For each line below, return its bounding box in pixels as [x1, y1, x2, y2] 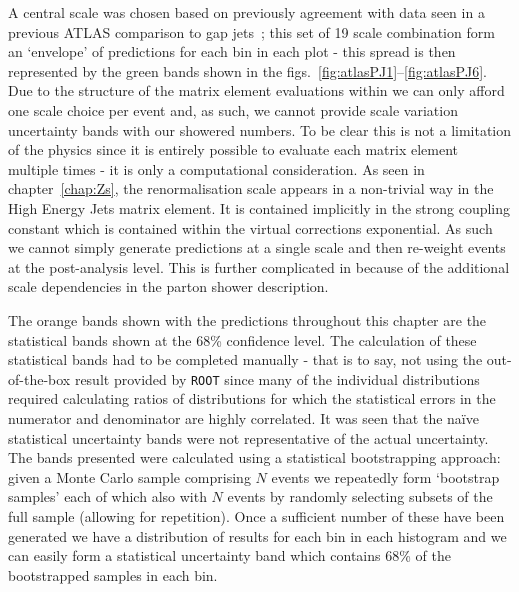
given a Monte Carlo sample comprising [8, 466, 251, 487]
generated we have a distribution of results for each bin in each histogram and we [8, 525, 507, 546]
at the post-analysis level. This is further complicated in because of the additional [8, 256, 510, 277]
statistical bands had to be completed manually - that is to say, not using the [8, 349, 483, 370]
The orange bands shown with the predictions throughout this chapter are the [8, 309, 487, 330]
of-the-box [8, 368, 71, 389]
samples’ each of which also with [8, 486, 207, 507]
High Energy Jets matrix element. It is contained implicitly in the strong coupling [8, 197, 511, 218]
